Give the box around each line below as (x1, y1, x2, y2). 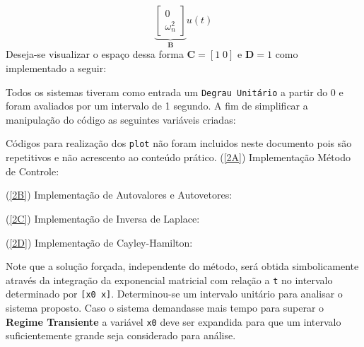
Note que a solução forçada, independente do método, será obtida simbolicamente (6, 259, 359, 274)
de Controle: (6, 163, 59, 178)
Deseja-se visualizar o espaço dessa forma (6, 47, 184, 61)
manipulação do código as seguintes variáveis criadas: (6, 112, 236, 127)
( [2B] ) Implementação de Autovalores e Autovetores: (6, 187, 233, 202)
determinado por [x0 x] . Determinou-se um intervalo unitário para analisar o (6, 286, 343, 301)
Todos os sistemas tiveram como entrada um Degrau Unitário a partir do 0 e (6, 84, 344, 99)
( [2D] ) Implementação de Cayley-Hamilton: (6, 235, 193, 249)
